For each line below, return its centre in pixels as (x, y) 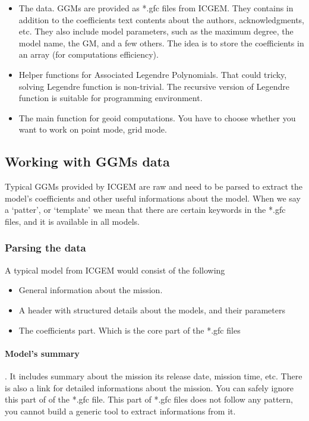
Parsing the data (45, 248)
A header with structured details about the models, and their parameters (152, 310)
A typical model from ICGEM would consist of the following (115, 270)
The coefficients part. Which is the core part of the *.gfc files (130, 330)
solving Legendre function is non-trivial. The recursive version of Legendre (154, 86)
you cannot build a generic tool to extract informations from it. (120, 411)
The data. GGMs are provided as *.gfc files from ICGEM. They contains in (156, 8)
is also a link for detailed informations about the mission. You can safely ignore (149, 387)
